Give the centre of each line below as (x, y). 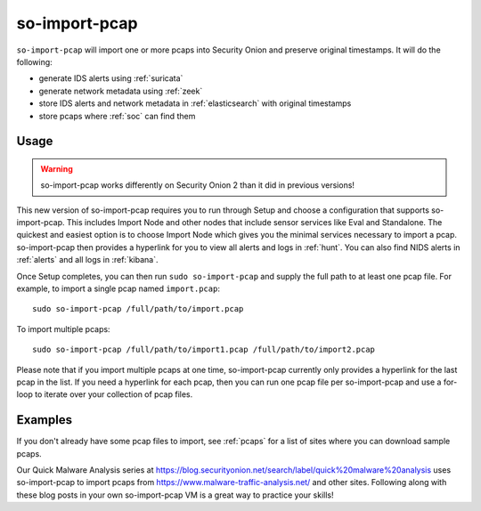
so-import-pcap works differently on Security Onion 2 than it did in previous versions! (198, 185)
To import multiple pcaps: (63, 328)
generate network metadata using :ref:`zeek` (121, 91)
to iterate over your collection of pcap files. (114, 394)
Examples (45, 420)
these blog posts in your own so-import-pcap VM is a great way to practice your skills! (175, 495)
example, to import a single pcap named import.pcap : (118, 288)
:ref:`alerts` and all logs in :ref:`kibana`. (87, 260)
